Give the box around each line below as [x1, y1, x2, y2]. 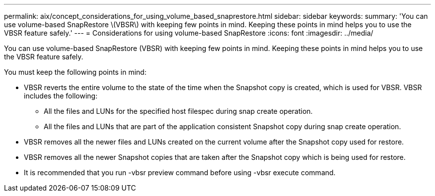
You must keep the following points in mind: [4, 68, 146, 76]
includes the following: [24, 92, 98, 100]
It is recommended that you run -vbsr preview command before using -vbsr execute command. [24, 168, 336, 177]
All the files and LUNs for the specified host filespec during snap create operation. [44, 107, 313, 115]
